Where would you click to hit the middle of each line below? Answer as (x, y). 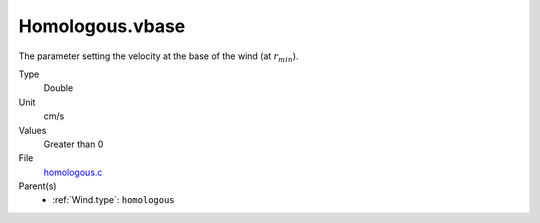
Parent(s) (37, 186)
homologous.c (73, 172)
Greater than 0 (73, 144)
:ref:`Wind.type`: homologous (113, 200)
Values (32, 130)
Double (58, 88)
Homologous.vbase (102, 26)
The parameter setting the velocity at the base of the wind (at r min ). (158, 57)
